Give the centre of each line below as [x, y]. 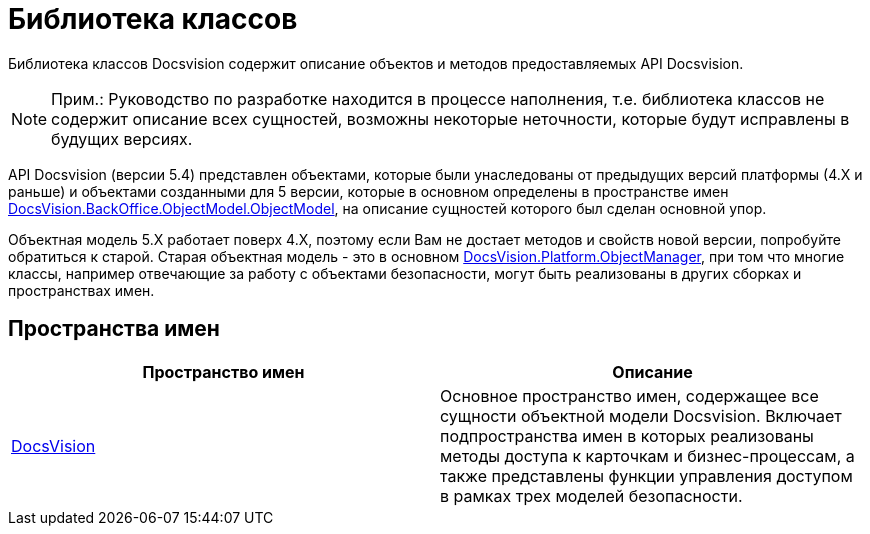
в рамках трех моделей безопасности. [591, 495]
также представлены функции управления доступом [646, 475]
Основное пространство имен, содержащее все [629, 395]
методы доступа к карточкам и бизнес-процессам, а [647, 455]
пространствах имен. [81, 290]
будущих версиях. [122, 138]
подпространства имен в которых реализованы [627, 435]
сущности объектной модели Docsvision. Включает [641, 415]
